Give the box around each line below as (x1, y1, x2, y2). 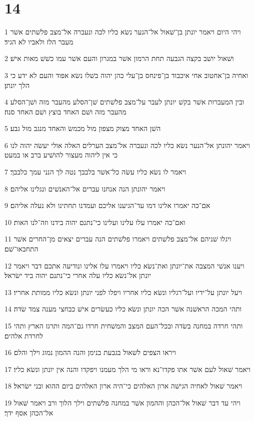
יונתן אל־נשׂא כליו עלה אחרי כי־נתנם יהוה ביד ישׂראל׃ (4, 270, 151, 280)
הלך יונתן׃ (4, 79, 30, 90)
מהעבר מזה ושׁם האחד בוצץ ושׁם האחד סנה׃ (4, 106, 126, 116)
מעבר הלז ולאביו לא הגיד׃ (4, 36, 73, 46)
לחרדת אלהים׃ (4, 330, 43, 340)
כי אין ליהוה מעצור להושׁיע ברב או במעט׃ (4, 149, 118, 160)
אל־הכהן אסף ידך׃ (4, 407, 53, 417)
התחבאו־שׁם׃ (4, 243, 38, 254)
